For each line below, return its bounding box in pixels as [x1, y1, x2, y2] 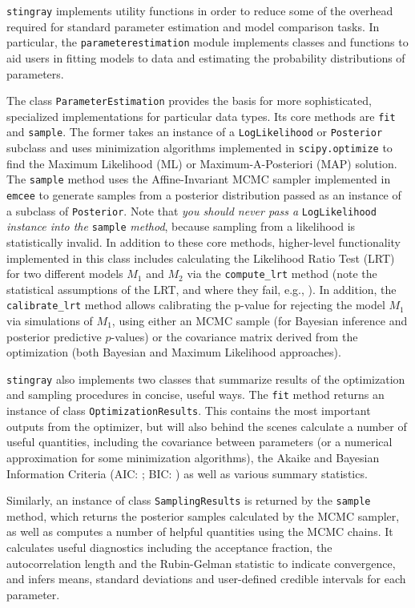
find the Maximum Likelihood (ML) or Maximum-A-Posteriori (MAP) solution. [6, 155, 397, 171]
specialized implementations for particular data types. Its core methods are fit [6, 107, 396, 124]
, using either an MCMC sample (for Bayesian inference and [111, 312, 408, 329]
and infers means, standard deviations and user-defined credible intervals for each [6, 570, 406, 587]
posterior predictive [6, 328, 102, 344]
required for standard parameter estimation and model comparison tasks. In [6, 18, 380, 34]
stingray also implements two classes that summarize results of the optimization [6, 370, 405, 387]
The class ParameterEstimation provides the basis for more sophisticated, [6, 92, 372, 109]
